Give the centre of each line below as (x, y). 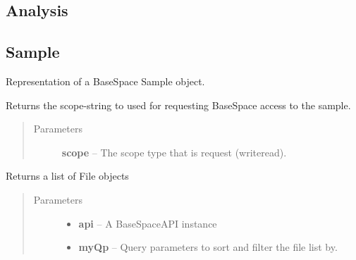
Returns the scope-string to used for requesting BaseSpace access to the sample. (178, 105)
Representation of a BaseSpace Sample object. (105, 81)
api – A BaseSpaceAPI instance (148, 223)
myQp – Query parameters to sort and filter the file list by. (208, 247)
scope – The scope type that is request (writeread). (174, 152)
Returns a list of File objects (67, 176)
